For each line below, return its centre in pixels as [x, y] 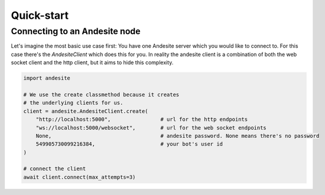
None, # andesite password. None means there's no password [178, 136]
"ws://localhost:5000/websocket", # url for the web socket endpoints [151, 128]
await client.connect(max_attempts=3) [79, 177]
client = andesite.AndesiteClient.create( [86, 111]
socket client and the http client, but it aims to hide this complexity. [92, 62]
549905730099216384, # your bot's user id [129, 144]
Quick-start [40, 15]
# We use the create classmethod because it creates [101, 95]
